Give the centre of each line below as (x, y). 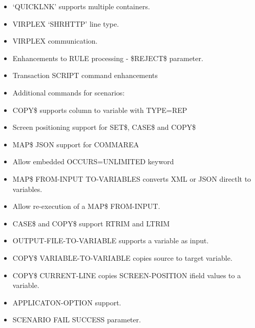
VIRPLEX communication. (55, 41)
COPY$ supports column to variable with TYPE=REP (100, 110)
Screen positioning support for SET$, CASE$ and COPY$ (104, 127)
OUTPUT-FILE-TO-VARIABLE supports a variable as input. (111, 240)
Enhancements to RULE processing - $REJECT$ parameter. (108, 58)
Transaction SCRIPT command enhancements (85, 75)
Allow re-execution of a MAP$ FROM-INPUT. (86, 206)
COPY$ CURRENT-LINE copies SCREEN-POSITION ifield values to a (127, 275)
